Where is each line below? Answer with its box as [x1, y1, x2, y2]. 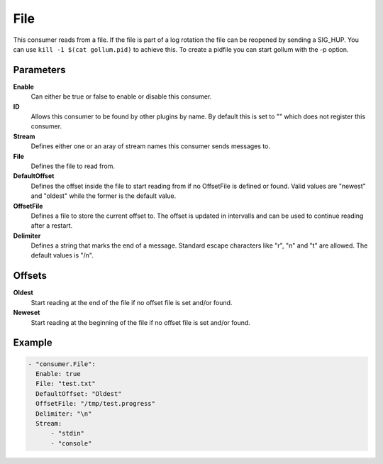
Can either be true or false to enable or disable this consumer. [30, 92, 212, 101]
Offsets [13, 270, 48, 282]
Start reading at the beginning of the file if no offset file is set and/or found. [30, 318, 251, 326]
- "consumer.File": [28, 360, 96, 368]
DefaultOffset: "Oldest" [35, 390, 122, 397]
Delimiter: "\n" [35, 409, 92, 418]
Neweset [13, 309, 40, 317]
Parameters [13, 64, 66, 76]
